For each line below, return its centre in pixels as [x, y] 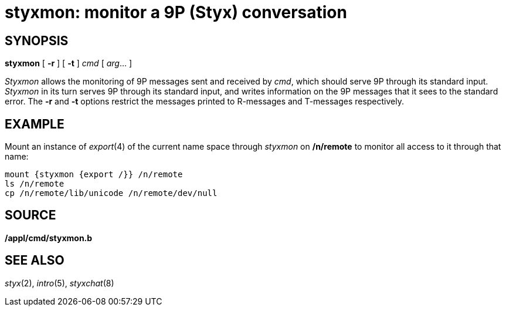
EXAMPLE [35, 124]
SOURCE [30, 215]
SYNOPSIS [37, 40]
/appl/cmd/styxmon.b [49, 238]
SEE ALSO [35, 261]
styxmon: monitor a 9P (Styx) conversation [176, 12]
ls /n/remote [35, 184]
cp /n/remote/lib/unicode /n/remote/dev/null [111, 193]
